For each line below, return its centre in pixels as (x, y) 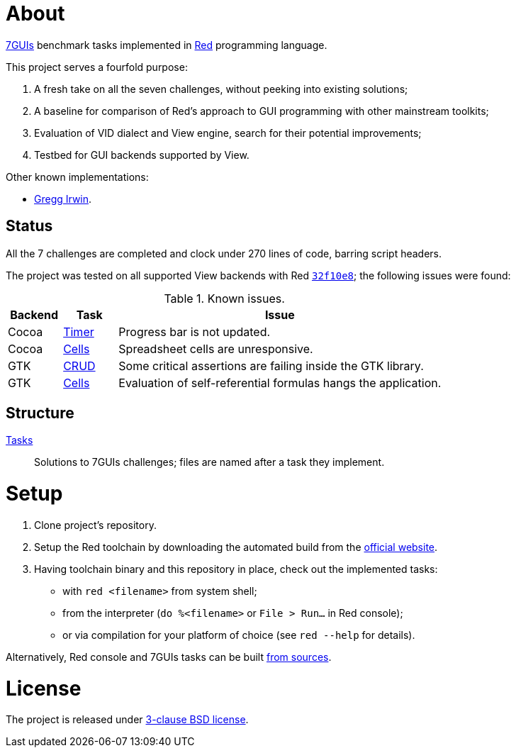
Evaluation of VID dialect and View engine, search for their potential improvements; (228, 133)
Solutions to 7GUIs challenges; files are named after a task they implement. (209, 462)
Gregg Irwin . (63, 199)
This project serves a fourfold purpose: (97, 67)
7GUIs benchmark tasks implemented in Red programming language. (167, 45)
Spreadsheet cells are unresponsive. (216, 348)
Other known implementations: (77, 177)
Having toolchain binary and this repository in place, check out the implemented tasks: (236, 569)
